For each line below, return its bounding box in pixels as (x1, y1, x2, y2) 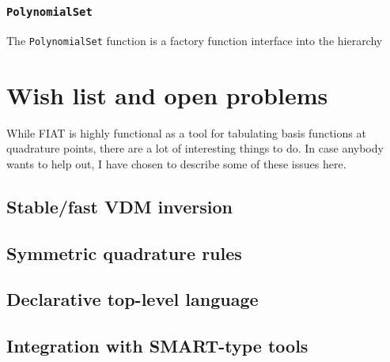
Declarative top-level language (6, 287, 259, 311)
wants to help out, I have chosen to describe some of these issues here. (6, 155, 346, 172)
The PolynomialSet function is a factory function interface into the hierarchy (6, 32, 383, 48)
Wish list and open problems (6, 78, 328, 111)
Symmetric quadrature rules (6, 240, 242, 265)
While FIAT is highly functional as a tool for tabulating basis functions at (6, 124, 366, 141)
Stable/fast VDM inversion (6, 194, 233, 218)
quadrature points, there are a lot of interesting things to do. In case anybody (6, 140, 384, 156)
